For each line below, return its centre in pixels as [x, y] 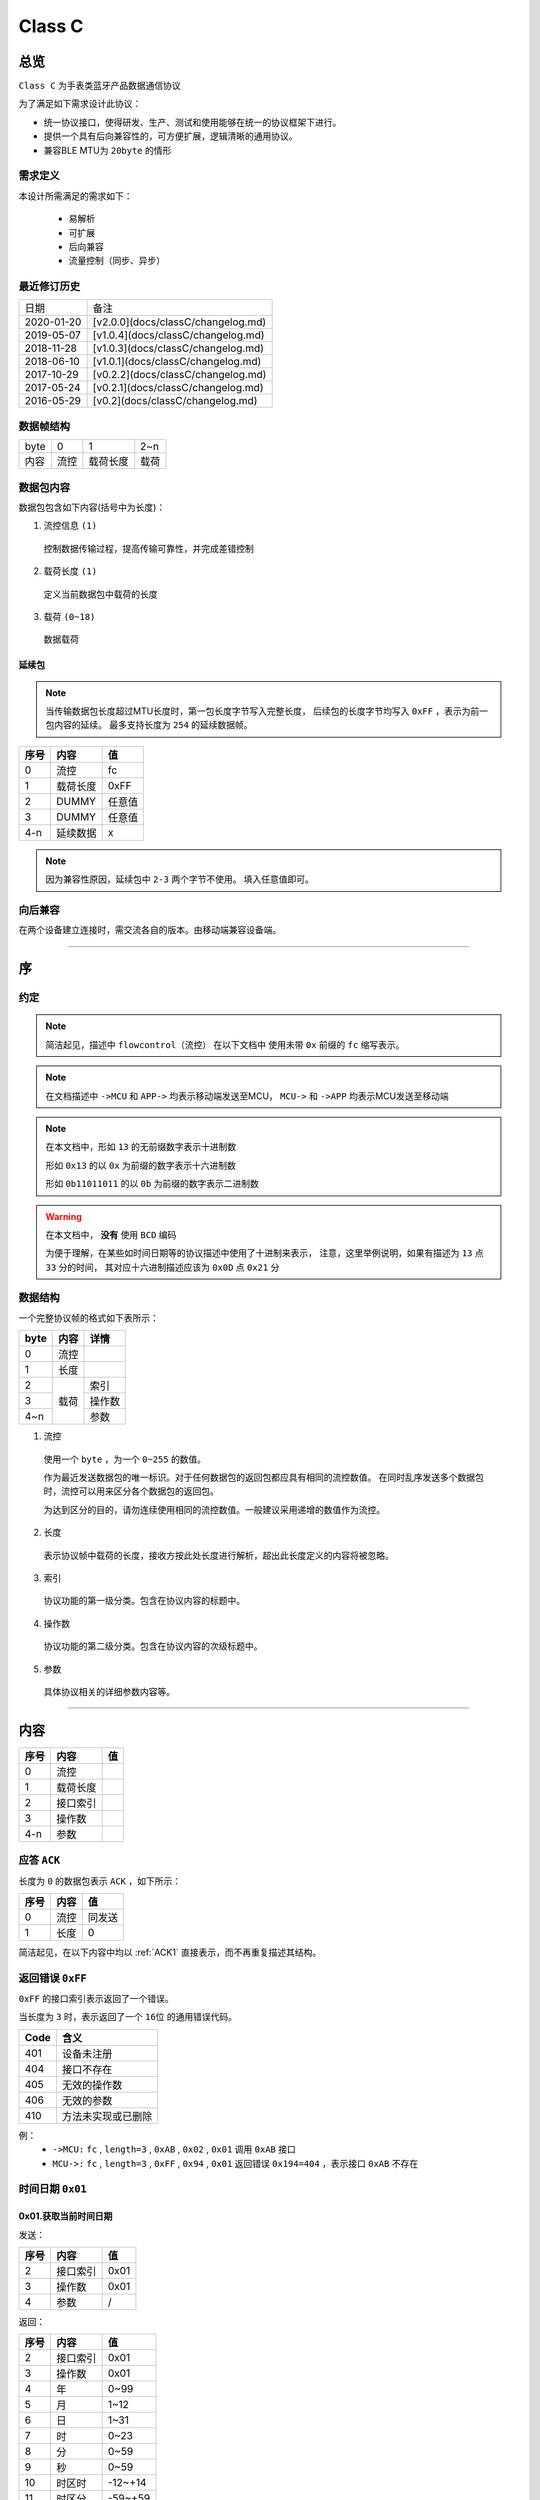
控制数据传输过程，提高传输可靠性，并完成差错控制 [148, 548]
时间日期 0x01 [52, 2189]
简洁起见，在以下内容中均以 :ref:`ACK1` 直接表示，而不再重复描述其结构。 [170, 1952]
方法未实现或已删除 [107, 2116]
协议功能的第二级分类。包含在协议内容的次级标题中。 [153, 1646]
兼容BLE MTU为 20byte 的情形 [107, 150]
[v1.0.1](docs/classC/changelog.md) [177, 362]
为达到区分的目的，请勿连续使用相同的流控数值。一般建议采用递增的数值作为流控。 [214, 1509]
